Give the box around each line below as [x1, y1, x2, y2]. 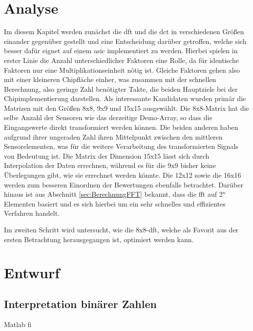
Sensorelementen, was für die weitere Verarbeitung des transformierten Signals [4, 141, 238, 151]
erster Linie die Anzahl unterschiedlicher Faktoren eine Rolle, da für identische [4, 55, 239, 65]
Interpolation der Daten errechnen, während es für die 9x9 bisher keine [4, 160, 216, 170]
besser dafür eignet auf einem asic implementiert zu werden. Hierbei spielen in [4, 45, 238, 56]
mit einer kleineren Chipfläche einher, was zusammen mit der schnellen [4, 74, 216, 84]
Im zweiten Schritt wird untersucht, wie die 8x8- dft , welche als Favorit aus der [4, 225, 239, 234]
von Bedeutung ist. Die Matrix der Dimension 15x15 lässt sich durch [4, 150, 210, 161]
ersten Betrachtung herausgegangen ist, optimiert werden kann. [4, 234, 194, 244]
